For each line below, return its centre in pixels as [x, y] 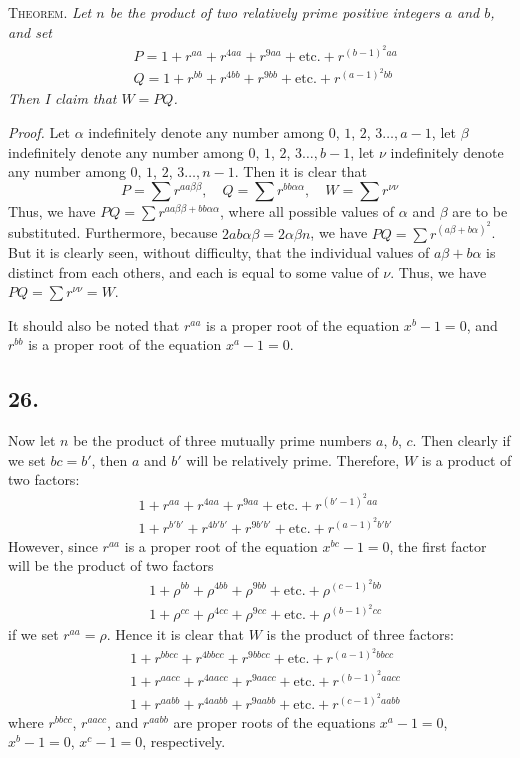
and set [30, 31]
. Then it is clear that [301, 171]
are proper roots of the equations [274, 721]
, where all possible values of [307, 210]
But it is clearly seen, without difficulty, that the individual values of [219, 252]
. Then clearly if [461, 440]
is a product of [466, 459]
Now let [32, 440]
